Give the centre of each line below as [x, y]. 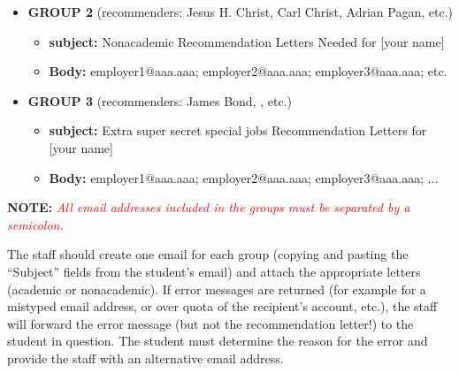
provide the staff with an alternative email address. [145, 358]
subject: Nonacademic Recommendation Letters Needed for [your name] [247, 41]
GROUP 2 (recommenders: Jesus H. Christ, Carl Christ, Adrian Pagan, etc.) [240, 11]
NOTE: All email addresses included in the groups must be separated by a [209, 207]
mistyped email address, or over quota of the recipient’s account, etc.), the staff [222, 306]
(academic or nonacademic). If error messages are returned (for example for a [217, 289]
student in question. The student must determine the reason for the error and [218, 341]
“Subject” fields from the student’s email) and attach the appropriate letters [214, 271]
